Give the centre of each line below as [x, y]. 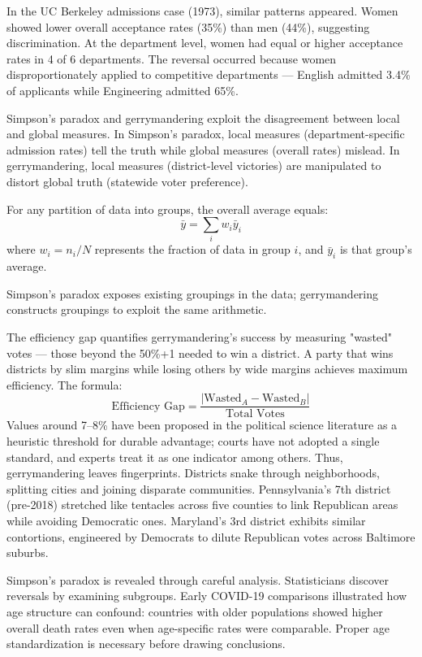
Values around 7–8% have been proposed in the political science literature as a [202, 425]
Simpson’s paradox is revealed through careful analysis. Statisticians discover [198, 579]
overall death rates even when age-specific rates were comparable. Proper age [198, 627]
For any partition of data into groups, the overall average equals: [168, 209]
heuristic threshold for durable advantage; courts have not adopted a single [193, 441]
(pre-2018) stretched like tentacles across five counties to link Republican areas [202, 505]
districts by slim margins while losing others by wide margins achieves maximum [207, 369]
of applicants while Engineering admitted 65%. [123, 90]
